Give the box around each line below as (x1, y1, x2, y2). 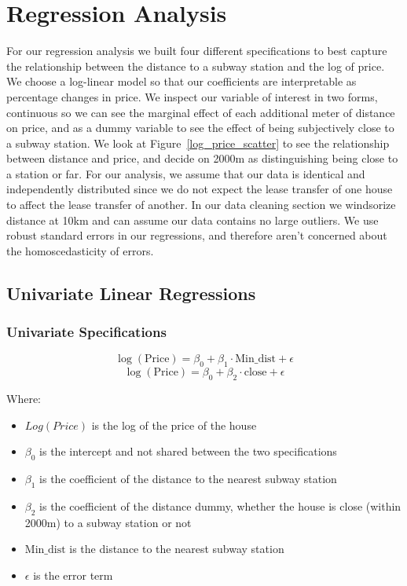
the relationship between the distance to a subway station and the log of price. (6, 57, 385, 74)
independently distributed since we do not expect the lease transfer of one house (6, 181, 393, 197)
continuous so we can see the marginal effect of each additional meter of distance (6, 104, 395, 120)
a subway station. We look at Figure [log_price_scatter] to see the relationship (6, 134, 390, 151)
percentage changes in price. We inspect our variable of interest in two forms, (6, 88, 378, 104)
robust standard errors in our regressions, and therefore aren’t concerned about (6, 227, 387, 244)
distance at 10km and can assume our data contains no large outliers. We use (6, 211, 379, 228)
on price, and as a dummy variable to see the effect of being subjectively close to (6, 119, 394, 136)
